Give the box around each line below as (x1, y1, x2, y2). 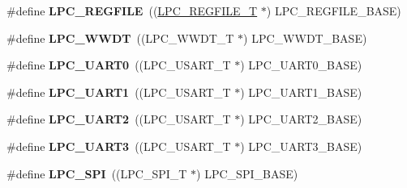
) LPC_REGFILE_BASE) (266, 2, 401, 19)
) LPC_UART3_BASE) (240, 137, 362, 154)
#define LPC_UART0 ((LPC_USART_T (6, 56, 231, 73)
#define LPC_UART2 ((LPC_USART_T (6, 111, 231, 127)
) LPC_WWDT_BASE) (243, 29, 367, 46)
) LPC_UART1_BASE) (240, 83, 362, 100)
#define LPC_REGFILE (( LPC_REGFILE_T (6, 2, 258, 19)
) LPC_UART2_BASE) (240, 111, 362, 127)
